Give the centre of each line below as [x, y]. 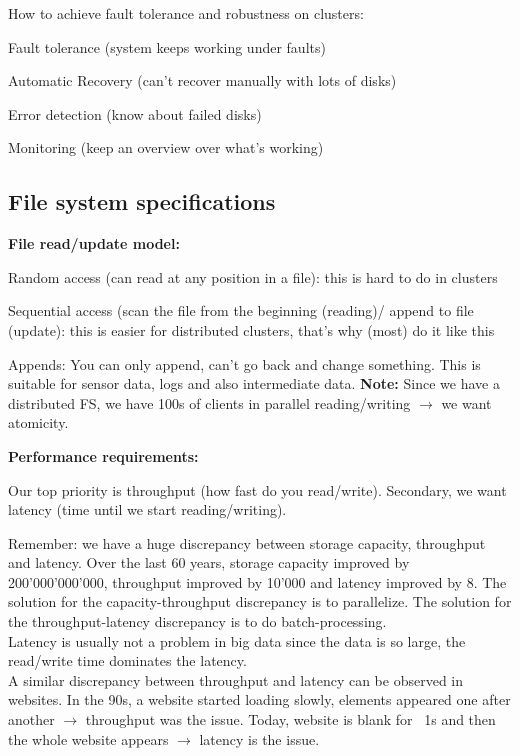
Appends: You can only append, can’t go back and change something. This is [244, 363]
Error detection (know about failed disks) [135, 113]
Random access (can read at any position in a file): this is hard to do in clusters [253, 276]
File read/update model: [94, 243]
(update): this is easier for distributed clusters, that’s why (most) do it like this [251, 329]
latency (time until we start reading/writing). [147, 509]
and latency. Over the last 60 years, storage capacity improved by [209, 562]
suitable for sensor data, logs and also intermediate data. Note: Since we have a [254, 383]
